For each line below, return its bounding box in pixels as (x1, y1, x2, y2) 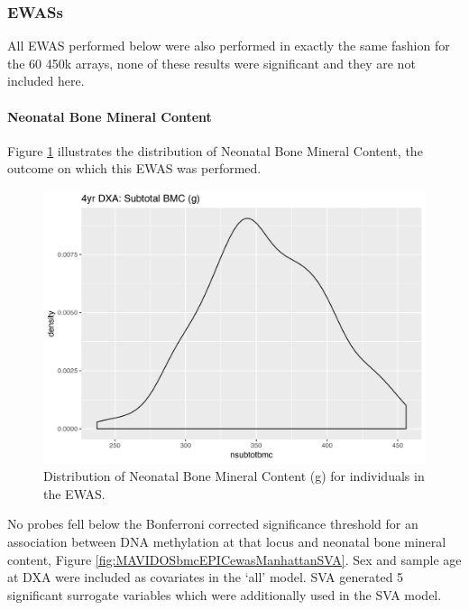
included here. (7, 71, 85, 90)
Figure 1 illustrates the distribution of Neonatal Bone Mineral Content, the (7, 141, 423, 160)
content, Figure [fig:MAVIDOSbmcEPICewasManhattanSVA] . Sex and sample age (7, 550, 462, 568)
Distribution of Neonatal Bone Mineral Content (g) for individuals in (43, 467, 425, 485)
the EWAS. (43, 484, 106, 503)
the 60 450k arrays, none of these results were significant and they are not (7, 53, 416, 72)
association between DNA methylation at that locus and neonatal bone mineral (7, 532, 446, 551)
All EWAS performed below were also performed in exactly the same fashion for (7, 36, 450, 55)
